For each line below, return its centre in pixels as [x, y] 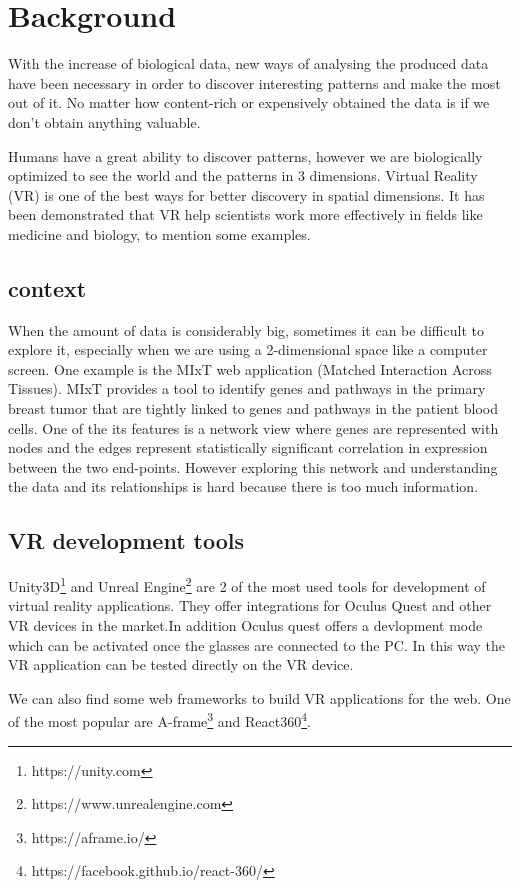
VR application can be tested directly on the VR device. [181, 664]
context [47, 287]
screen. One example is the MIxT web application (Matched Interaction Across [250, 368]
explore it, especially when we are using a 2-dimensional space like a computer [248, 349]
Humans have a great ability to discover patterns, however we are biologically [245, 155]
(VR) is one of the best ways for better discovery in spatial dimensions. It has [246, 194]
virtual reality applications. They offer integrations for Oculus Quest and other [250, 605]
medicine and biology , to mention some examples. [159, 233]
